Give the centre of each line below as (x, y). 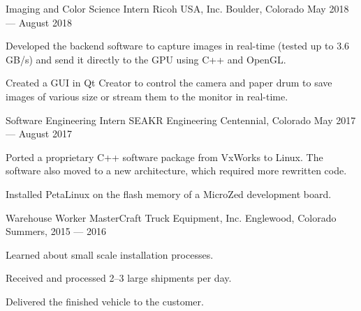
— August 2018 (39, 22)
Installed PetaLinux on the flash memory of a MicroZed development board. (169, 194)
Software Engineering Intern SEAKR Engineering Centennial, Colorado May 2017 (181, 120)
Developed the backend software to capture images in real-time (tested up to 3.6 (178, 46)
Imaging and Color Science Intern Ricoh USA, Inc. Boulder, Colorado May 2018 (177, 8)
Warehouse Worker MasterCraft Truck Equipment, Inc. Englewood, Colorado (171, 217)
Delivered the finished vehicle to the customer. (105, 301)
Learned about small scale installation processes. (110, 254)
